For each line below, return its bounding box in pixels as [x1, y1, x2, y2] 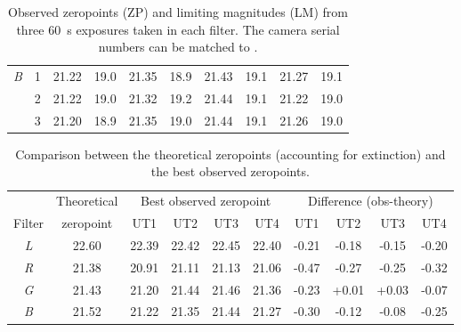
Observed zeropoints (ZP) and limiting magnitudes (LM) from [8, 3, 348, 20]
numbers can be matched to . [98, 37, 258, 56]
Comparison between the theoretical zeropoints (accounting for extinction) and [15, 144, 446, 163]
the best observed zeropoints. [150, 162, 310, 181]
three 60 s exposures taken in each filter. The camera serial [16, 20, 340, 38]
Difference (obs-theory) [307, 191, 433, 210]
